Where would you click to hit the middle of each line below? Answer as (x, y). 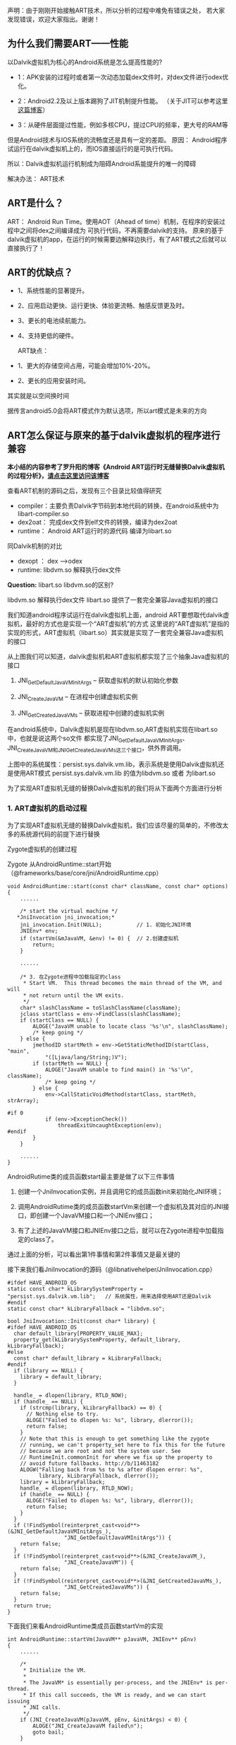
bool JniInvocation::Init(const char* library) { (82, 1321)
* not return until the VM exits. (74, 996)
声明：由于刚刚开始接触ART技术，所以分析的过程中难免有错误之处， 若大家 (116, 10)
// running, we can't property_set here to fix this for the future (123, 1445)
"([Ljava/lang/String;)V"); (86, 1057)
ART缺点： (33, 351)
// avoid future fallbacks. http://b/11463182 (89, 1463)
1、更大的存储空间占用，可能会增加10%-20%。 (86, 366)
